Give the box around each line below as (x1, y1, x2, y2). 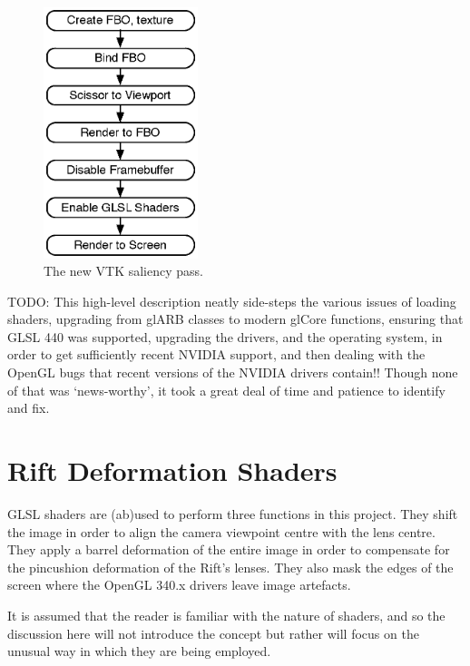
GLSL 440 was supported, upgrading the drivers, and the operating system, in (7, 327, 443, 346)
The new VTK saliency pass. (44, 261, 203, 280)
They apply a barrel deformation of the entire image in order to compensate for (7, 540, 450, 559)
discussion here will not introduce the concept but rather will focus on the (7, 623, 419, 642)
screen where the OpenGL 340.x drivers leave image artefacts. (7, 575, 351, 594)
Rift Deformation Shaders (7, 452, 338, 489)
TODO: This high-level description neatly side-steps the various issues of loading (7, 291, 456, 310)
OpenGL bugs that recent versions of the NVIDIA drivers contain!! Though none (7, 363, 458, 382)
